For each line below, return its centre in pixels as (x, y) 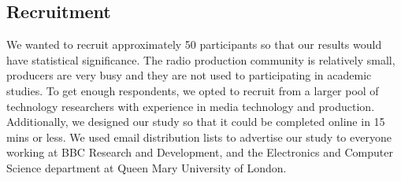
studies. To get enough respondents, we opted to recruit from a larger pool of (193, 90)
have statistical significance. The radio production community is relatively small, (201, 59)
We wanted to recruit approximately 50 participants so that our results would (194, 44)
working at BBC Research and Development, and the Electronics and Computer (200, 152)
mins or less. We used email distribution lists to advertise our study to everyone (199, 137)
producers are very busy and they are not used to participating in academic (189, 75)
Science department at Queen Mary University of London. (147, 167)
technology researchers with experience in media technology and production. (191, 106)
